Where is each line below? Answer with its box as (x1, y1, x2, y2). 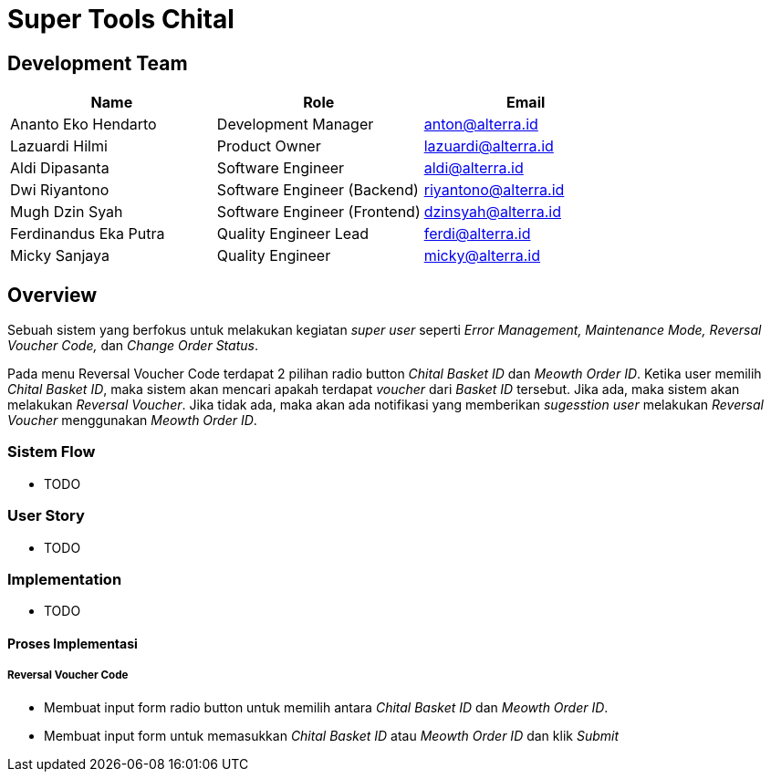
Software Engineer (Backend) (216, 181, 419, 200)
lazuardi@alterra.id (423, 137, 554, 156)
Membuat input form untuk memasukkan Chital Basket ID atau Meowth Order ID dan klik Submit (44, 727, 619, 743)
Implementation (7, 569, 122, 588)
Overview (7, 283, 98, 306)
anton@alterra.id (423, 115, 538, 134)
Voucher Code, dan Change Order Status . (7, 338, 258, 354)
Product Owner (216, 137, 321, 156)
